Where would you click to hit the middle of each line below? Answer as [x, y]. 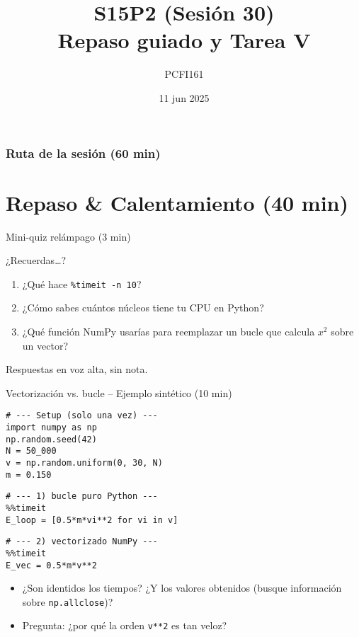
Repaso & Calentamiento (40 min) [177, 202]
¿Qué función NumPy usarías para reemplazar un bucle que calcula [169, 331]
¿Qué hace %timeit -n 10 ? [82, 283]
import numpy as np [51, 428]
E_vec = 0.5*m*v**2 [51, 565]
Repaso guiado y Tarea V [184, 40]
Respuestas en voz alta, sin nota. [77, 369]
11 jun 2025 [184, 97]
